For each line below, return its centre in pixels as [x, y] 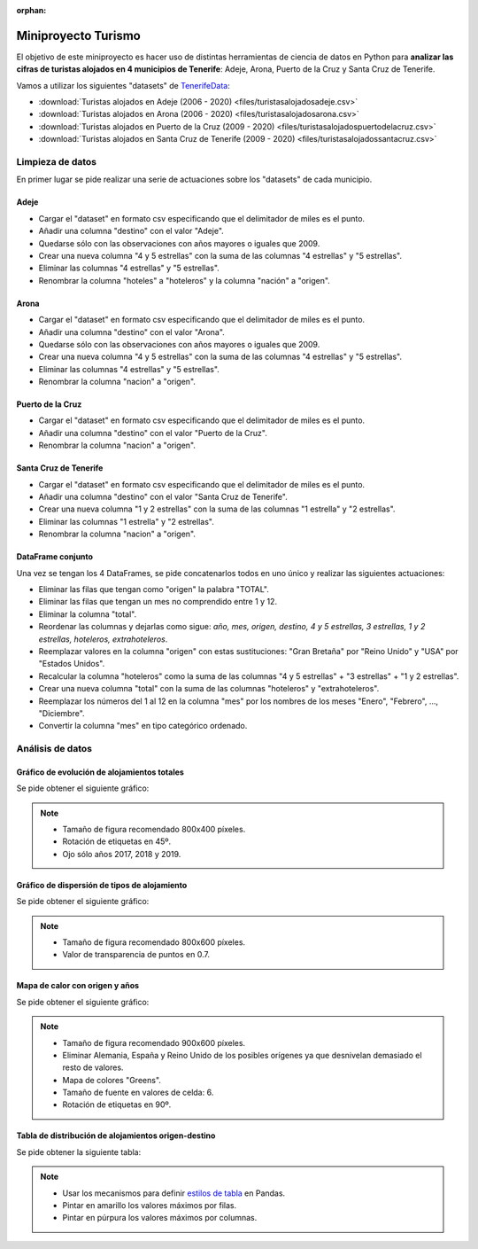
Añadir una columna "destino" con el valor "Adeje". [131, 231]
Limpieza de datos [57, 162]
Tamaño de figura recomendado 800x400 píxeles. [154, 830]
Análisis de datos [54, 749]
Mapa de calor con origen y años [78, 986]
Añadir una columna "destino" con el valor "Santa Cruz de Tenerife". [163, 497]
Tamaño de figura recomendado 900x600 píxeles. [154, 1042]
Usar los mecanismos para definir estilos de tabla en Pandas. [174, 1193]
